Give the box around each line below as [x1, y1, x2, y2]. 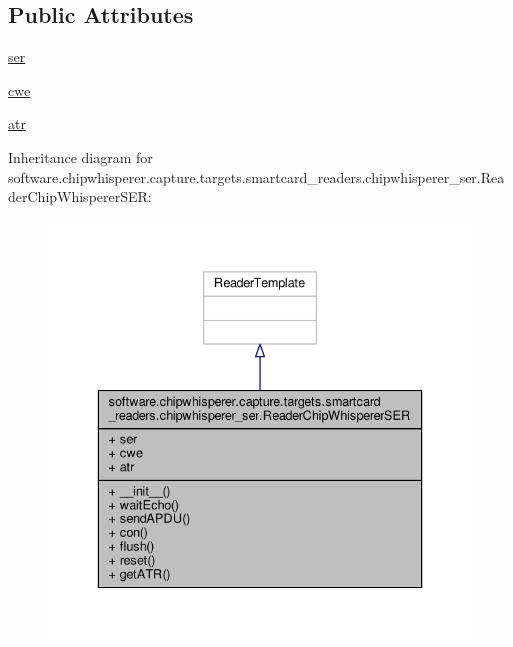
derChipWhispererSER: [8, 186, 152, 207]
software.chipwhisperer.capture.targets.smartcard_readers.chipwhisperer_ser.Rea [8, 166, 505, 187]
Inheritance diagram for [8, 146, 153, 167]
